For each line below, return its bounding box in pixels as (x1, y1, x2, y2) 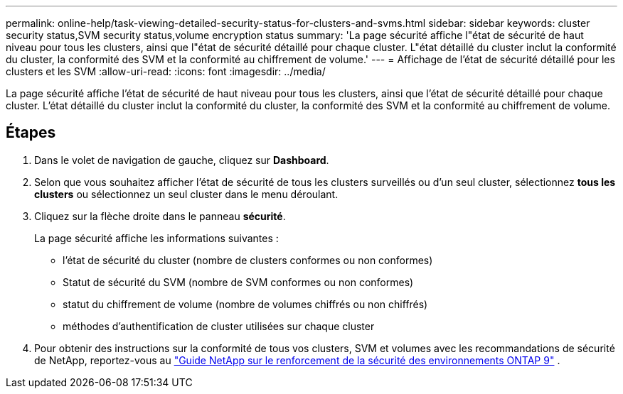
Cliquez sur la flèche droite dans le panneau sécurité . (34, 209, 286, 222)
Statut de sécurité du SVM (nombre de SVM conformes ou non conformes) (63, 275, 414, 288)
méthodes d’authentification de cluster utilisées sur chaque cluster (63, 319, 375, 332)
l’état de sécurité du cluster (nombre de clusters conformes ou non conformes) (63, 253, 433, 266)
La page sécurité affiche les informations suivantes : (34, 231, 279, 244)
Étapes (6, 124, 56, 142)
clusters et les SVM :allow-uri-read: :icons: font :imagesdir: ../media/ (6, 65, 326, 77)
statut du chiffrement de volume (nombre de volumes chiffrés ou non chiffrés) (63, 297, 428, 310)
